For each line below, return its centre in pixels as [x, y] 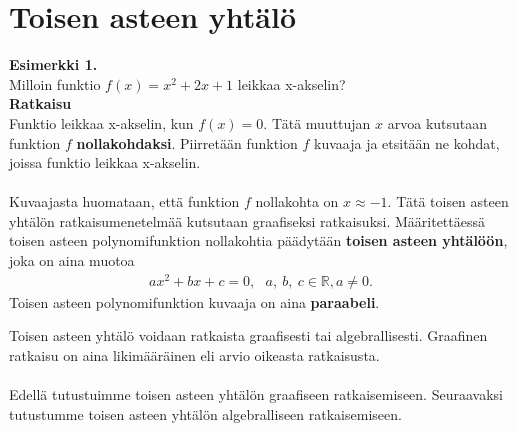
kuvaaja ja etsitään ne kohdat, [407, 142]
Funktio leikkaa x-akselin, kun [101, 122]
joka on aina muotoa [72, 260]
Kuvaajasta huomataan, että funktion [124, 201]
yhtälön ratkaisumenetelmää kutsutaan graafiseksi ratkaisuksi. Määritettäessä [247, 220]
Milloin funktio [55, 83]
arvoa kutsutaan [437, 122]
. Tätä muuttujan [317, 122]
